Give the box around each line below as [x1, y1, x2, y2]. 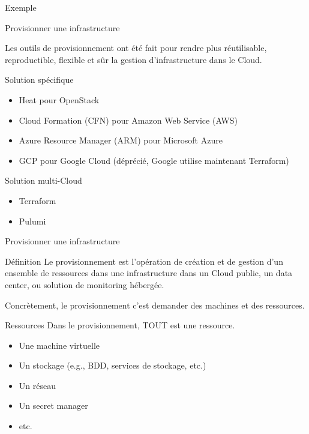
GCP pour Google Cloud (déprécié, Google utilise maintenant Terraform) [19, 154, 289, 166]
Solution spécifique [5, 73, 74, 86]
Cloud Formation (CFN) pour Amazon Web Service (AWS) [19, 113, 238, 126]
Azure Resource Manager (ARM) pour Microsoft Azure [19, 134, 223, 146]
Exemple [5, 1, 37, 13]
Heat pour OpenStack [19, 93, 100, 106]
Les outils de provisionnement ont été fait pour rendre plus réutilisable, [5, 41, 267, 54]
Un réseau [19, 379, 56, 391]
